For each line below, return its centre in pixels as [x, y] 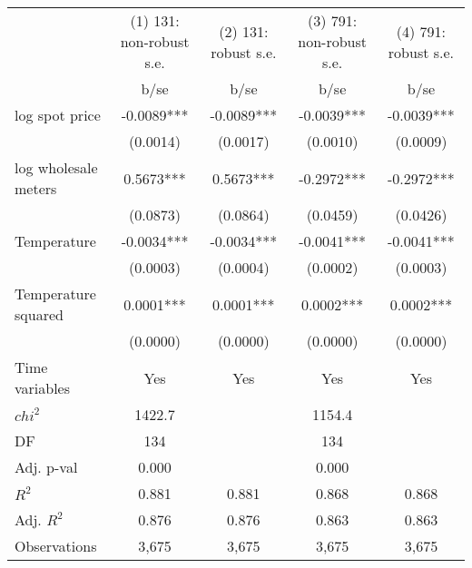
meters [36, 188]
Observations [56, 546]
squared [39, 314]
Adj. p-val [46, 467]
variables [43, 388]
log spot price [58, 115]
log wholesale [56, 167]
